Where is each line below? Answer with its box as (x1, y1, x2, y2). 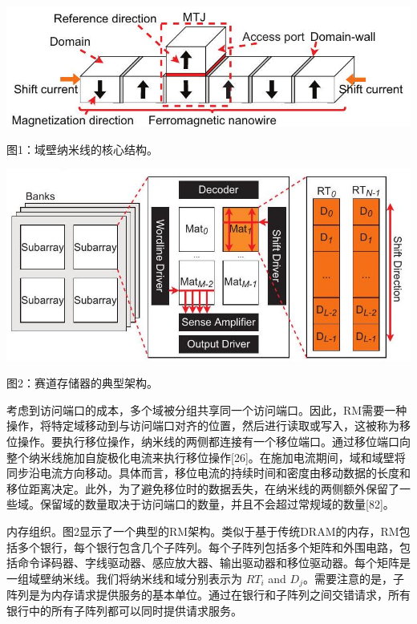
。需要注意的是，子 (303, 569, 404, 586)
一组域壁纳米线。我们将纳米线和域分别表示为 (6, 569, 242, 586)
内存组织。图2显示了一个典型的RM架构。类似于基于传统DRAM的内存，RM (6, 522, 399, 539)
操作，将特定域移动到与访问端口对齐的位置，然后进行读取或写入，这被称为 (6, 417, 399, 434)
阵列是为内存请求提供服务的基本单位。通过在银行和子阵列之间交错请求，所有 (6, 586, 411, 603)
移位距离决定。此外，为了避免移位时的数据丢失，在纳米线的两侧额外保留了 (6, 480, 399, 496)
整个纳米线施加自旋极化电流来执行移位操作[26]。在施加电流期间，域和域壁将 (6, 448, 406, 465)
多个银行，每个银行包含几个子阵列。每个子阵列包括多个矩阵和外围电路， (17, 538, 399, 555)
